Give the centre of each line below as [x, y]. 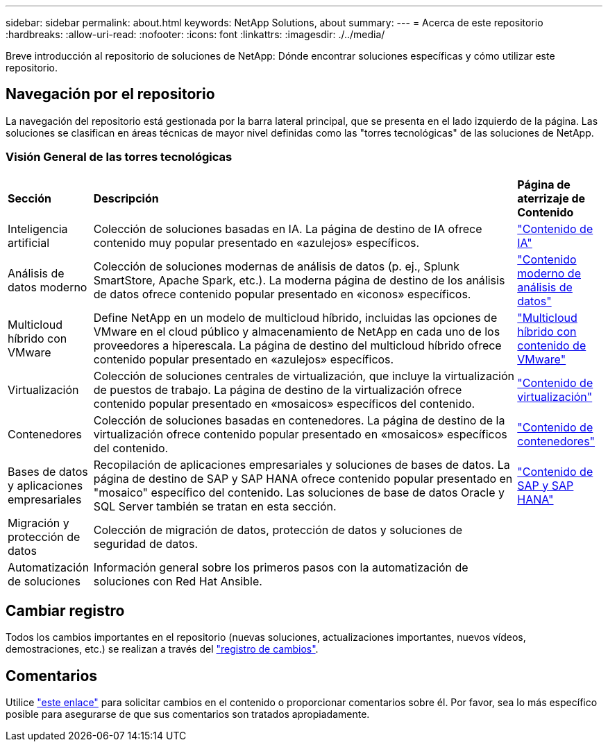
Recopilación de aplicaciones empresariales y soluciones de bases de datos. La [302, 464]
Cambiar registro [65, 611]
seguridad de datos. [146, 543]
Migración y [39, 523]
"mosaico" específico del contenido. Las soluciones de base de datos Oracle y [299, 492]
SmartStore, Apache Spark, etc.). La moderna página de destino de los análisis [299, 280]
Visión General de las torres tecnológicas [119, 157]
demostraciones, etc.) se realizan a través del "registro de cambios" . [162, 649]
